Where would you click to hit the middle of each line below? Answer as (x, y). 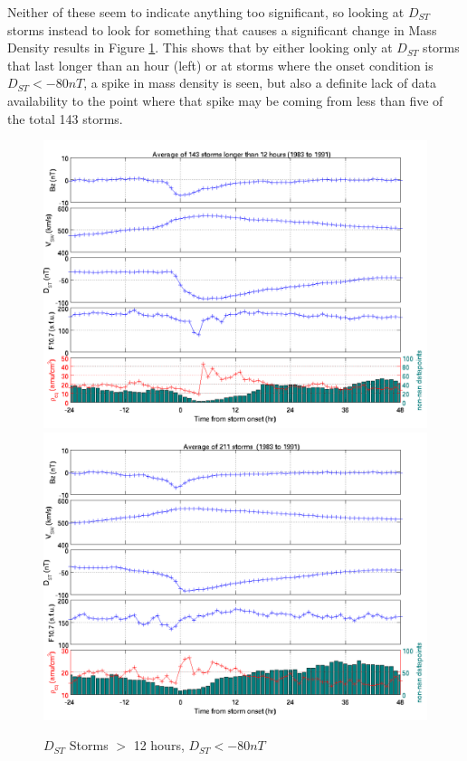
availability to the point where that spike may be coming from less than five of (225, 100)
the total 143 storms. (65, 118)
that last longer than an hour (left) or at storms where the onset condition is (220, 65)
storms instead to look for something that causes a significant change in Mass (222, 29)
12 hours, (159, 745)
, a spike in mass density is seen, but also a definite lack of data (260, 83)
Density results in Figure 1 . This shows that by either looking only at (200, 48)
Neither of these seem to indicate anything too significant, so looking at (206, 12)
